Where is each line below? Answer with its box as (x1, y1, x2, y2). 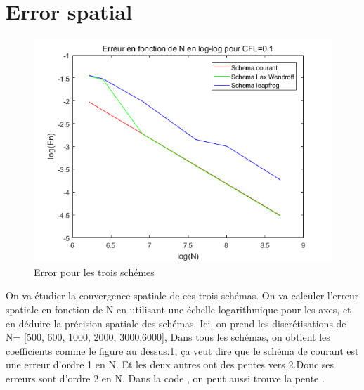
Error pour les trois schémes (34, 264, 155, 279)
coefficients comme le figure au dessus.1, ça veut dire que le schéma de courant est (6, 343, 359, 358)
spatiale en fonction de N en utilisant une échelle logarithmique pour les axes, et (6, 301, 351, 316)
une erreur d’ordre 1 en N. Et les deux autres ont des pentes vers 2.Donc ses (6, 357, 334, 372)
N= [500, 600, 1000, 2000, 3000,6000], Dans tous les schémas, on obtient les (6, 330, 330, 344)
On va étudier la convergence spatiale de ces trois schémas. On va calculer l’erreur (6, 288, 359, 303)
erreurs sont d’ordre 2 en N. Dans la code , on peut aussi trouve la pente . (6, 370, 325, 385)
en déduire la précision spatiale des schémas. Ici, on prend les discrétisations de (6, 316, 346, 330)
